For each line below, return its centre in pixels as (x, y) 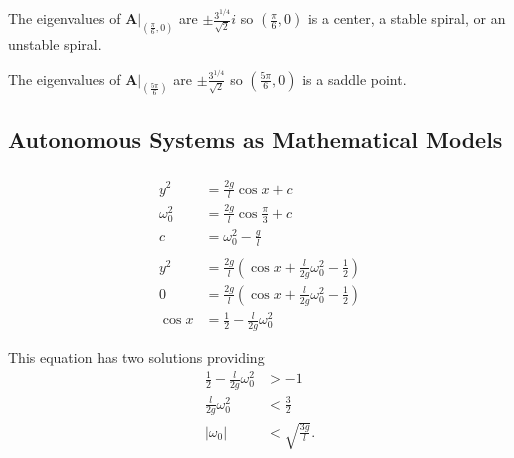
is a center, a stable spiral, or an (406, 18)
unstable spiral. (55, 43)
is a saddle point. (354, 78)
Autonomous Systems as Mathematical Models (255, 138)
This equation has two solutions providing (136, 357)
